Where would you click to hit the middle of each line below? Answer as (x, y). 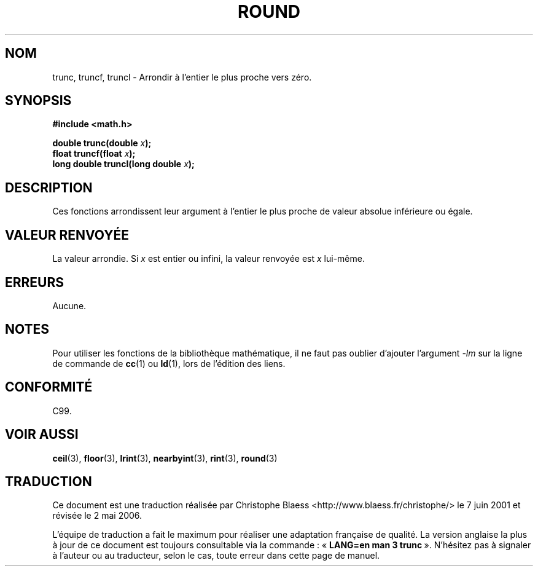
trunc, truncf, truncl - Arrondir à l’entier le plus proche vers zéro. (182, 77)
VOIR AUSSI (42, 435)
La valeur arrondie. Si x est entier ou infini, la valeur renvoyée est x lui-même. (209, 259)
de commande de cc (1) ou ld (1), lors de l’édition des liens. (169, 363)
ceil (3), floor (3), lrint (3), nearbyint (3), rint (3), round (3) (165, 458)
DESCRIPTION (49, 187)
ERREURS (35, 282)
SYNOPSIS (38, 101)
